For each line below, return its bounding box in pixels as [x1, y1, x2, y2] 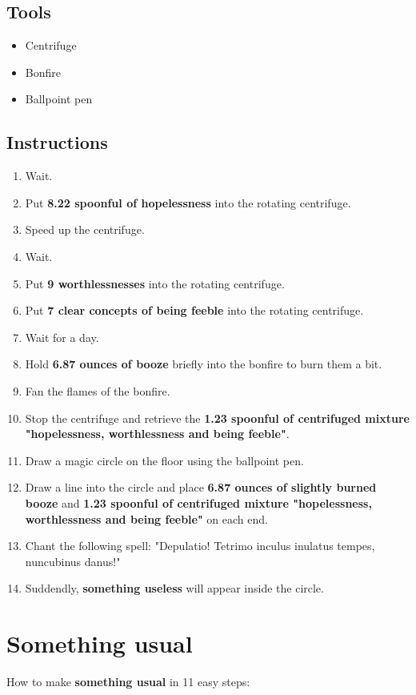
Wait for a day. [25, 328, 99, 345]
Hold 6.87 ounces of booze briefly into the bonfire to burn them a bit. [25, 356, 382, 372]
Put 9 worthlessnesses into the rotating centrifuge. [25, 275, 285, 291]
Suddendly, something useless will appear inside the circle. [25, 580, 324, 597]
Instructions [6, 130, 108, 155]
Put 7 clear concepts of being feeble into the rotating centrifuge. [25, 302, 364, 319]
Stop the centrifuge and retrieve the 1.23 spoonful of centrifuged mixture [25, 409, 410, 426]
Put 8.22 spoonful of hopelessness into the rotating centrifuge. [25, 194, 351, 211]
